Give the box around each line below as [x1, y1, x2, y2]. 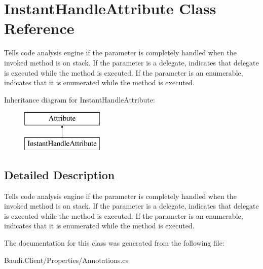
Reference [4, 18, 74, 39]
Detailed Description [4, 166, 115, 182]
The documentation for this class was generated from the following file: [4, 238, 224, 248]
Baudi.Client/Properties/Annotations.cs [4, 254, 128, 265]
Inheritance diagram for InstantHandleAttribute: [4, 94, 155, 105]
